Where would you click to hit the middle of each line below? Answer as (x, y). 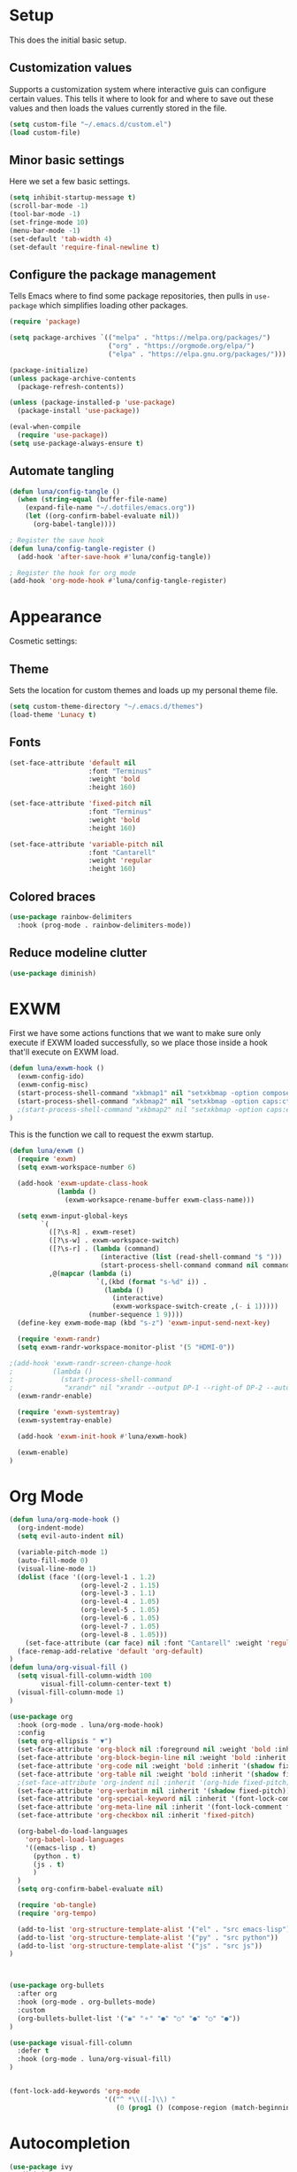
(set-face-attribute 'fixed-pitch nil (80, 804)
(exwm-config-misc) (53, 1085)
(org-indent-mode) (51, 1528)
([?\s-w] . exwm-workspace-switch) (114, 1241)
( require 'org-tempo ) (57, 1913)
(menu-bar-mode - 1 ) (45, 230)
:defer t (33, 2051)
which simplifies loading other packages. (114, 306)
